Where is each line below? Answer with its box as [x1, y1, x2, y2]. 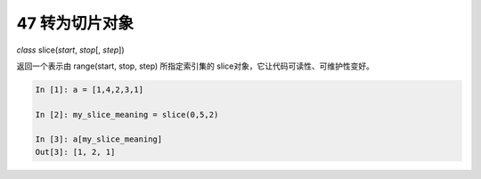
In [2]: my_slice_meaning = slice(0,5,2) [35, 110, 219, 119]
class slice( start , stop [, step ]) [16, 45, 125, 55]
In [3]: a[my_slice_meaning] [35, 134, 163, 144]
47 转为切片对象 [16, 13, 134, 33]
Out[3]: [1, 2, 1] [35, 147, 116, 157]
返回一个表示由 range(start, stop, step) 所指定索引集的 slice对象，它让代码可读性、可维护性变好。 [16, 61, 374, 71]
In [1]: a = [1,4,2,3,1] [35, 85, 144, 94]
